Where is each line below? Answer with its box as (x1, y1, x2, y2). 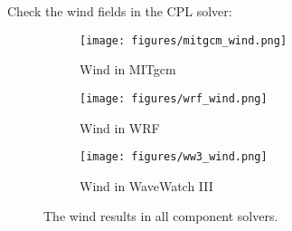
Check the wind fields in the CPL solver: (7, 2, 232, 20)
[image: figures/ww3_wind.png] (80, 150, 268, 164)
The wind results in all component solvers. (43, 207, 278, 226)
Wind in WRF (80, 118, 160, 137)
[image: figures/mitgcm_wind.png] (80, 34, 287, 47)
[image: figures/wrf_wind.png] (80, 91, 268, 105)
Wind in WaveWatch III (80, 176, 213, 195)
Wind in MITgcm (80, 60, 176, 79)
